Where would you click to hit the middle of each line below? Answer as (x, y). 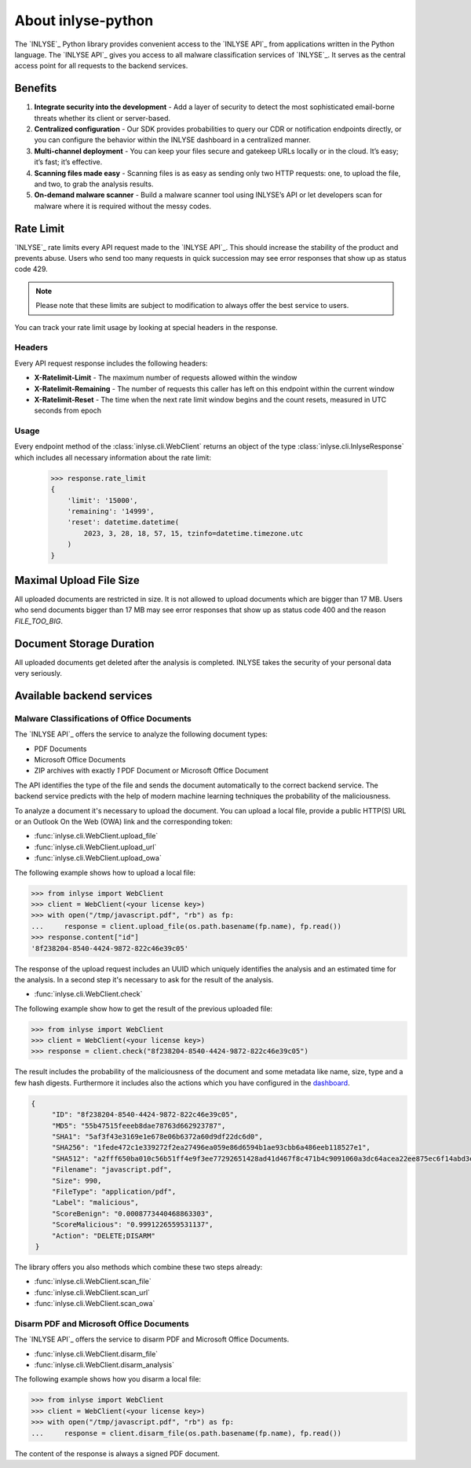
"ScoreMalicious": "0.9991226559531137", (132, 1225)
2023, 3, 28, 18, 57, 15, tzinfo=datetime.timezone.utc (194, 533)
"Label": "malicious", (95, 1203)
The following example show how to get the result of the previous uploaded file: (144, 1008)
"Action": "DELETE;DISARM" (104, 1235)
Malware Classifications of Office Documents (103, 718)
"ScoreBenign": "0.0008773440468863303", (132, 1213)
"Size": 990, (77, 1180)
